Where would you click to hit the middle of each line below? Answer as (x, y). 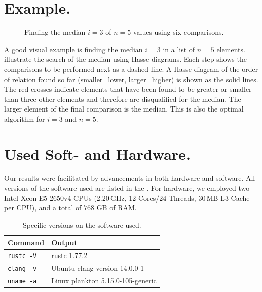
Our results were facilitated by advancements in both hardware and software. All (130, 178)
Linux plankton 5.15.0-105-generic (104, 281)
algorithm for (25, 118)
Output (64, 242)
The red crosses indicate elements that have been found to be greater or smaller (128, 89)
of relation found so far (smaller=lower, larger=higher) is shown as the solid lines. (131, 79)
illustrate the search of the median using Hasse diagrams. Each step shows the (125, 59)
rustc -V (22, 256)
